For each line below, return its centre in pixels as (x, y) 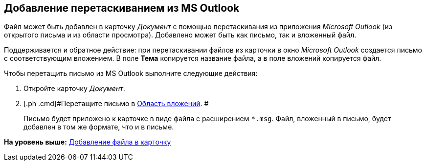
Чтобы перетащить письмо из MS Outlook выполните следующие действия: (131, 73)
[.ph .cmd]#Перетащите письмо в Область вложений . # (116, 104)
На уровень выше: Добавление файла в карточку (88, 142)
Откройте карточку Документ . (74, 89)
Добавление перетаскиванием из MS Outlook (122, 8)
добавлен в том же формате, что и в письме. (99, 127)
